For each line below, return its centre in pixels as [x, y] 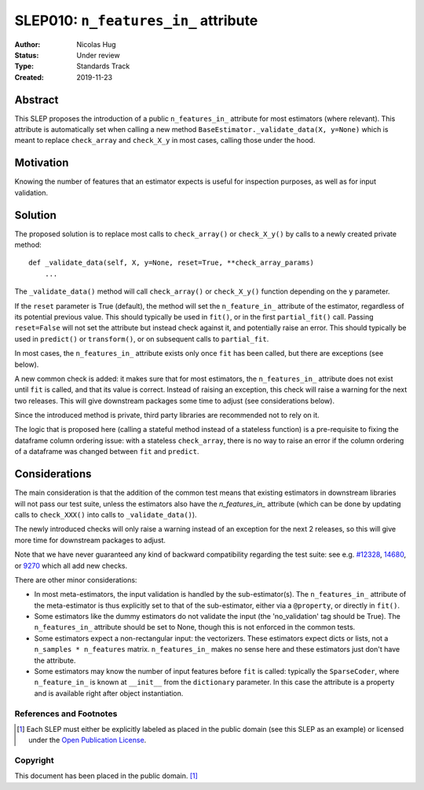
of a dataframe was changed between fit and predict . [107, 452]
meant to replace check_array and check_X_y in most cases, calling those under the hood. [165, 141]
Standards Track [103, 66]
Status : [27, 55]
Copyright [34, 760]
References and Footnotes [66, 713]
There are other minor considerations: [76, 580]
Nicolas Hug [97, 44]
